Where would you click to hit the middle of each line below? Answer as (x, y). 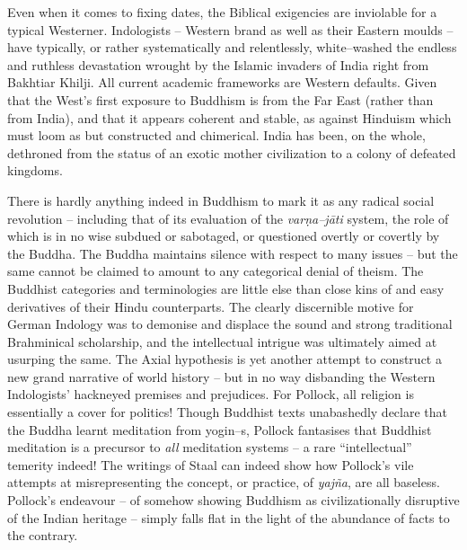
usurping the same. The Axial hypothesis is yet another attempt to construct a (225, 359)
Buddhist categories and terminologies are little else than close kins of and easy (226, 288)
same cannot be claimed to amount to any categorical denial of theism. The (216, 271)
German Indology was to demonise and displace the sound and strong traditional (230, 324)
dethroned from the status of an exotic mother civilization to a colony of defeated (232, 152)
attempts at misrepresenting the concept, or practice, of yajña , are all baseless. (224, 482)
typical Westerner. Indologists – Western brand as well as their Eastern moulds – (230, 29)
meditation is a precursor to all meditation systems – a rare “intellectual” (210, 447)
